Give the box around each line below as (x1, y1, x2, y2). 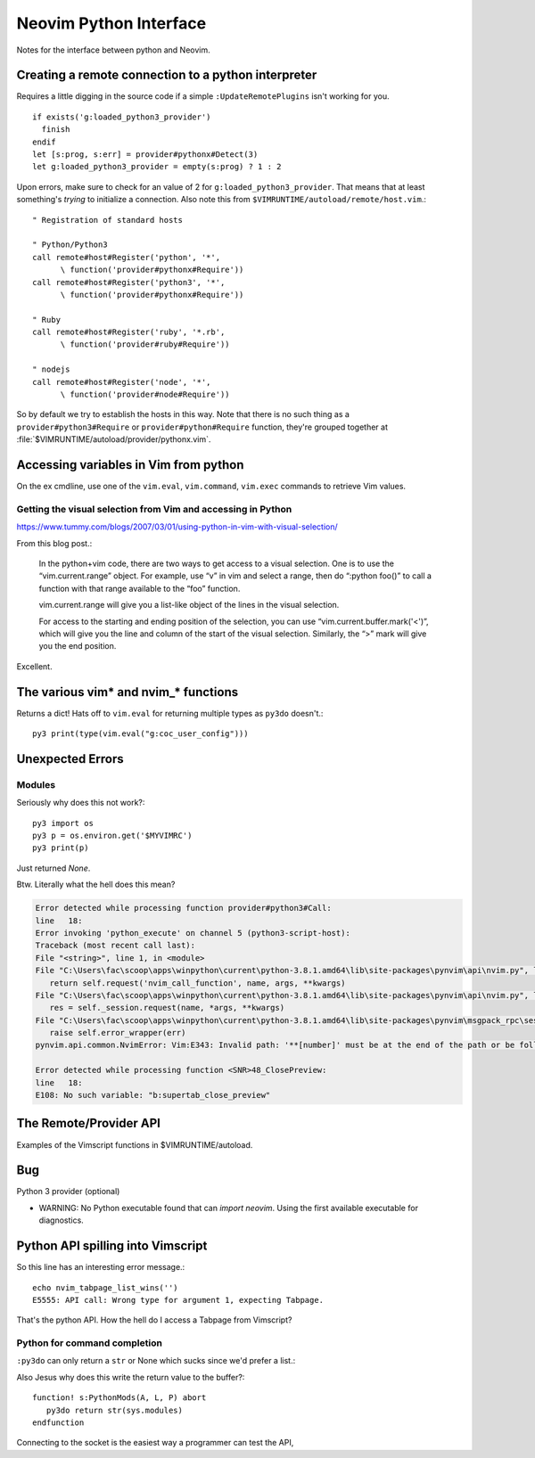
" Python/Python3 (32, 240, 108, 250)
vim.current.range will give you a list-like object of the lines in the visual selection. (38, 600, 340, 610)
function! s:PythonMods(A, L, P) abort (32, 1393, 207, 1403)
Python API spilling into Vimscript (16, 1239, 208, 1254)
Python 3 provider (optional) (16, 1186, 120, 1197)
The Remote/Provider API (16, 1116, 160, 1131)
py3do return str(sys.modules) (45, 1405, 183, 1415)
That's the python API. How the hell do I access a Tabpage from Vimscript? (16, 1315, 292, 1325)
